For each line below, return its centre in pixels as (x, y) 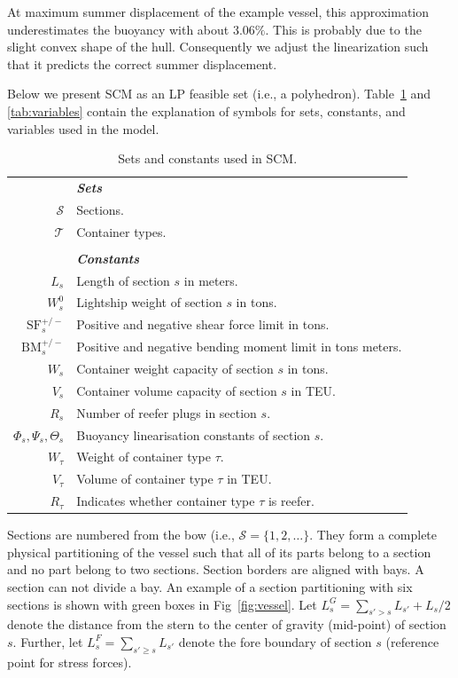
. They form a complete (373, 535)
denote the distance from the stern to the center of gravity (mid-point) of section (227, 624)
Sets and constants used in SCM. (208, 158)
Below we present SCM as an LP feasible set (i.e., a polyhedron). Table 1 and (219, 94)
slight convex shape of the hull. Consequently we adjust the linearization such (218, 47)
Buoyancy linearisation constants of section (194, 434)
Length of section (123, 280)
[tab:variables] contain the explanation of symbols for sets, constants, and (206, 110)
